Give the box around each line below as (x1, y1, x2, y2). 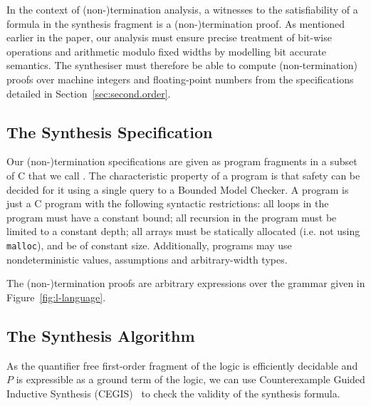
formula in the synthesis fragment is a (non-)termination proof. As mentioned (6, 16, 345, 31)
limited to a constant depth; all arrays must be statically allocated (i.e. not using (6, 224, 360, 239)
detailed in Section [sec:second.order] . (6, 85, 171, 100)
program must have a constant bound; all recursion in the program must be (6, 209, 337, 224)
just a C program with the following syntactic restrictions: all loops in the (6, 196, 329, 211)
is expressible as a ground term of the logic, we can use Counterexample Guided (16, 372, 365, 387)
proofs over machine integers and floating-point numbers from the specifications (6, 71, 354, 86)
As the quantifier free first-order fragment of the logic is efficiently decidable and (6, 358, 358, 373)
